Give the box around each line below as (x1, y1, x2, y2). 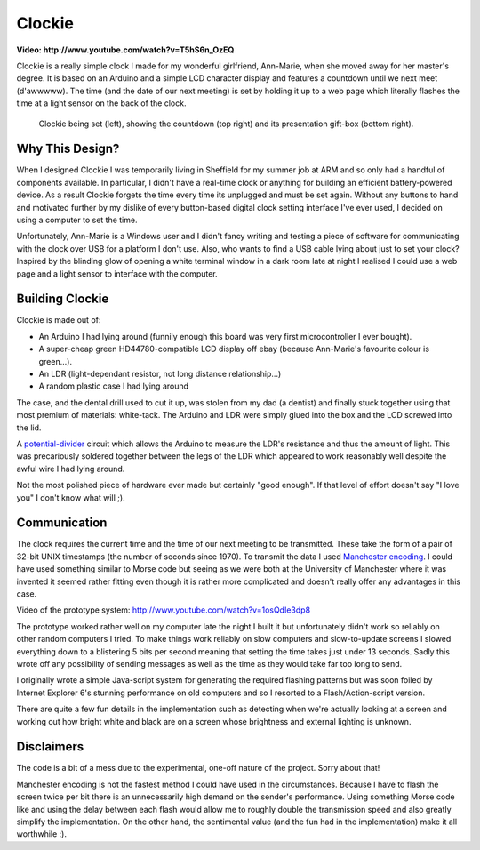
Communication (16, 516, 108, 531)
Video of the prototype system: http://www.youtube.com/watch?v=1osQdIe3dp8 (16, 605, 311, 615)
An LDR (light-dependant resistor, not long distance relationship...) (38, 369, 282, 379)
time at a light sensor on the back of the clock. (16, 98, 187, 108)
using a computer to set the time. (16, 214, 138, 225)
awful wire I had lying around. (16, 463, 125, 474)
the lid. (16, 422, 42, 433)
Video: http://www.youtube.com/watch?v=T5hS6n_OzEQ (16, 44, 235, 55)
